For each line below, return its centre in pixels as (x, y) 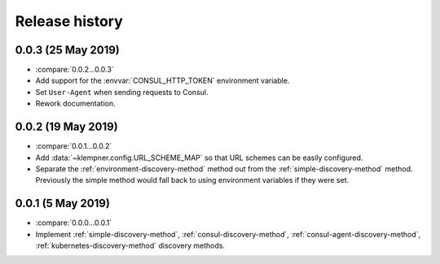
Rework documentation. (75, 104)
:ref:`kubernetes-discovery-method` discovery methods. (130, 245)
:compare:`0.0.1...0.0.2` (74, 146)
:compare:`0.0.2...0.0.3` (75, 70)
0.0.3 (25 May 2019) (67, 50)
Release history (69, 21)
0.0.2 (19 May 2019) (66, 127)
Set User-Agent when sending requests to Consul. (122, 92)
